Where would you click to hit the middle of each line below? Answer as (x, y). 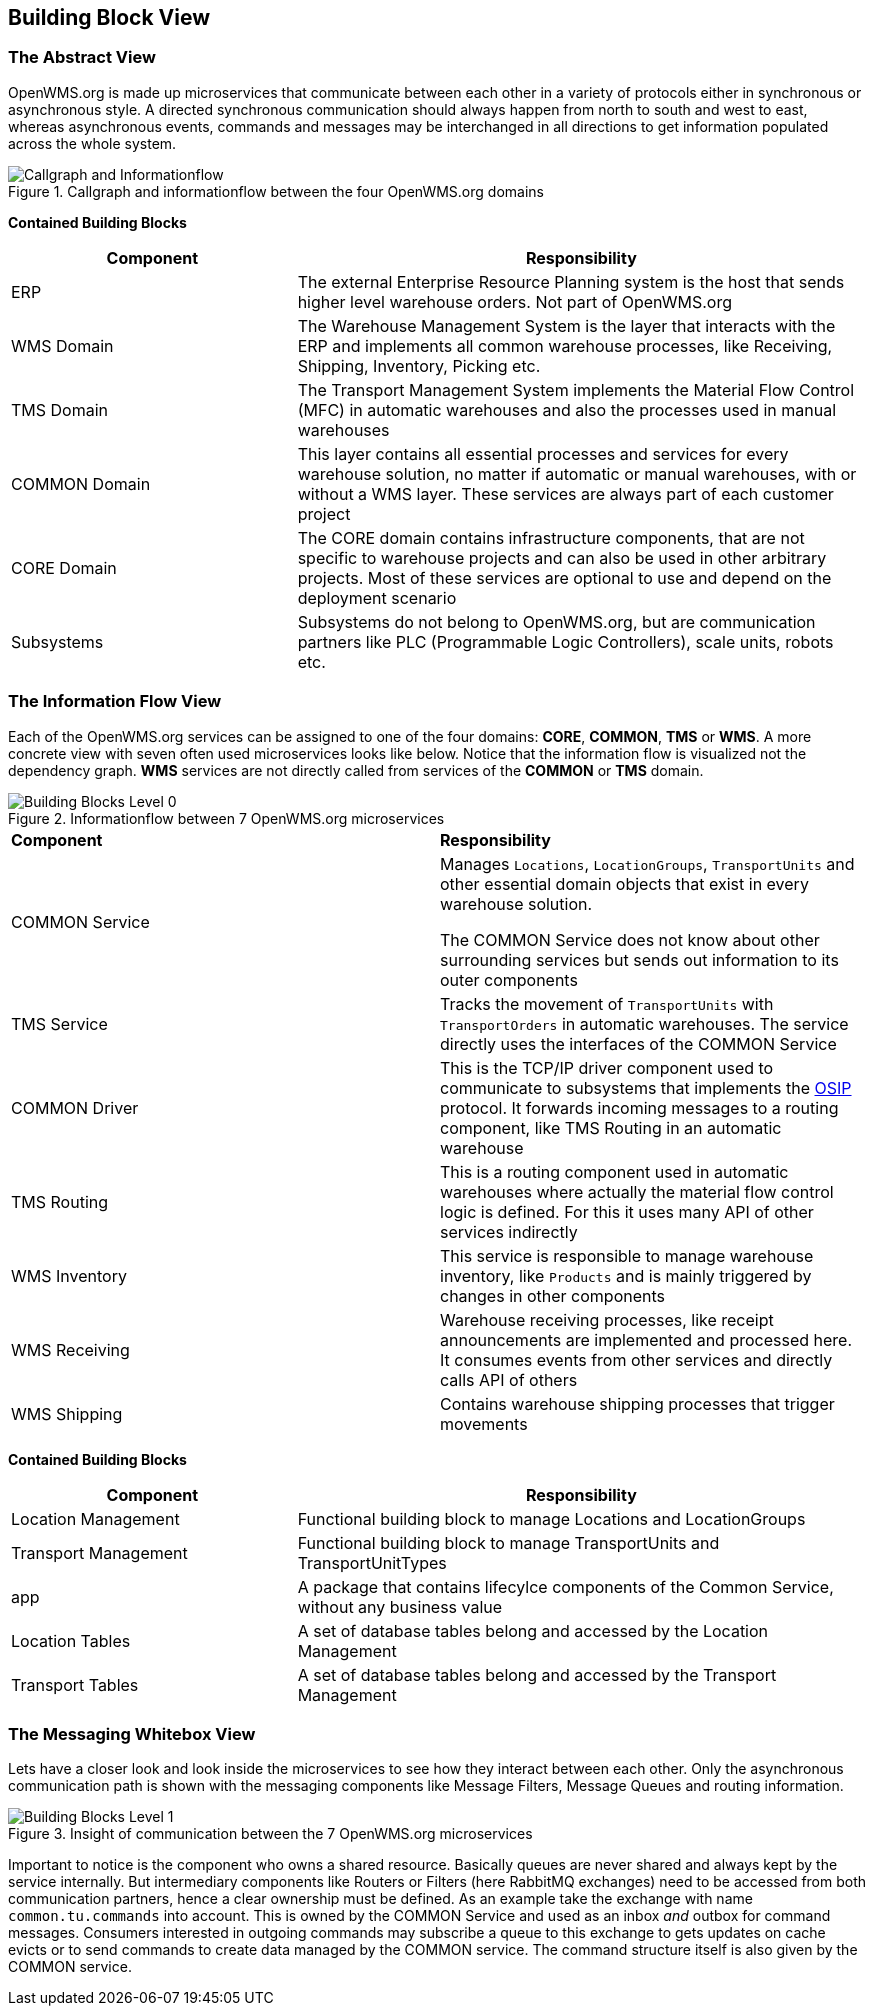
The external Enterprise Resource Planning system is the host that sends (571, 281)
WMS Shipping (67, 1413)
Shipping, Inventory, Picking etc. (419, 365)
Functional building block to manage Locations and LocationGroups (551, 1518)
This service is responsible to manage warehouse (627, 1255)
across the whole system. (92, 143)
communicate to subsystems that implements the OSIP (646, 1087)
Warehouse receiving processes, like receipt (607, 1319)
